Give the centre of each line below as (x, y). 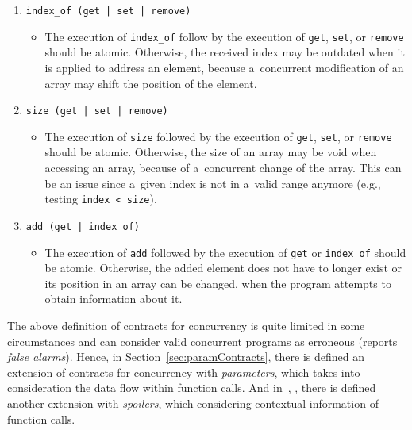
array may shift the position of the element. (151, 83)
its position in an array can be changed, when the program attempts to (218, 283)
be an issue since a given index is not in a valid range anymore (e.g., (213, 183)
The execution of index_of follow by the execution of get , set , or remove (224, 36)
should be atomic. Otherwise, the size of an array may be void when (211, 152)
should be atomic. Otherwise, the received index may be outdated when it (225, 52)
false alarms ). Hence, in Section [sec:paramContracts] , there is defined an (186, 357)
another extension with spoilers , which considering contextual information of (193, 403)
